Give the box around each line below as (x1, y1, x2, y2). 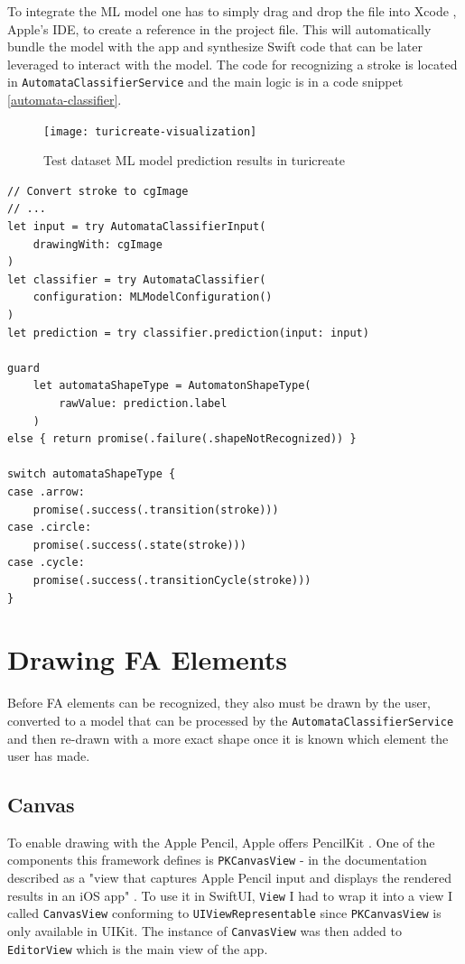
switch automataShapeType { (7, 468, 176, 481)
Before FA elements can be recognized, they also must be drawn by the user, (7, 693, 432, 712)
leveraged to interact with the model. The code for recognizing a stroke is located (7, 54, 458, 73)
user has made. (7, 746, 90, 765)
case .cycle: (7, 556, 85, 570)
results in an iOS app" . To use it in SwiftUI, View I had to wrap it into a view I (7, 885, 453, 904)
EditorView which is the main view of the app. (7, 939, 268, 958)
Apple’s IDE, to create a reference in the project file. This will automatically (7, 19, 432, 38)
